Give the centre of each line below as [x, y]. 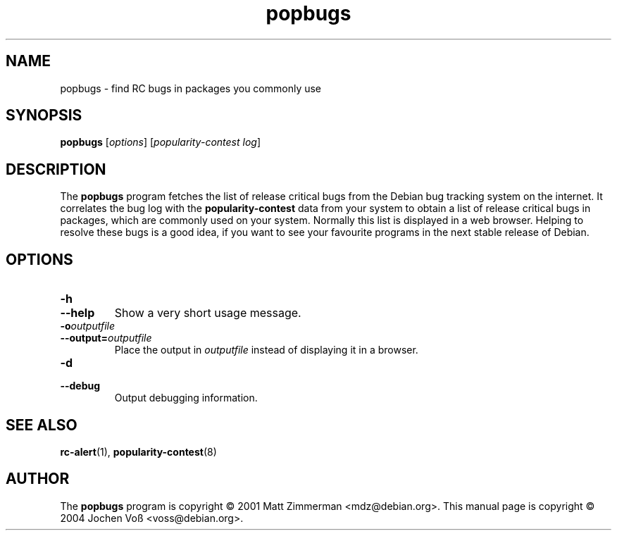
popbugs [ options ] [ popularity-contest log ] [160, 142]
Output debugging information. [186, 398]
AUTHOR [38, 479]
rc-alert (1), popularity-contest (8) [138, 451]
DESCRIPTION [56, 169]
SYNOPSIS [44, 116]
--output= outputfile [106, 338]
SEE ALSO [42, 425]
